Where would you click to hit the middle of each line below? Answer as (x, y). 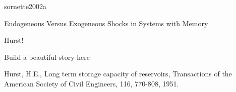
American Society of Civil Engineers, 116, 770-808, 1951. (92, 83)
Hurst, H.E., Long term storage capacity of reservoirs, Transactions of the (118, 74)
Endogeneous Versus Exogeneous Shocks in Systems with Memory (106, 23)
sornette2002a (25, 6)
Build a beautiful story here (47, 57)
